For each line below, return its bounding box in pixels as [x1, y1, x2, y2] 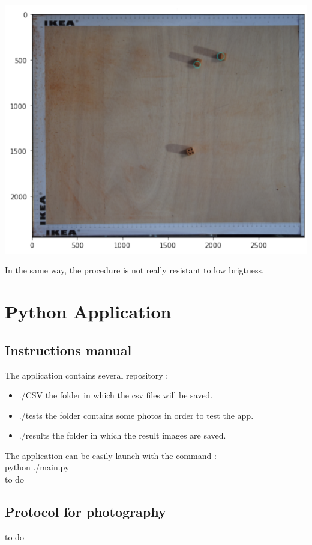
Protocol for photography [5, 502, 166, 521]
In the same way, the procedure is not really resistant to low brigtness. [5, 264, 264, 276]
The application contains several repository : [5, 368, 169, 381]
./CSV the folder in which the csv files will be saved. [19, 389, 213, 401]
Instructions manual [5, 340, 132, 359]
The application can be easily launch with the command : [5, 449, 217, 461]
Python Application [5, 299, 172, 324]
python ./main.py [5, 461, 70, 473]
